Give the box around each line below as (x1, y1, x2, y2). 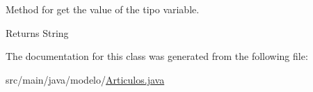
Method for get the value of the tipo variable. (6, 2, 200, 16)
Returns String (6, 25, 69, 40)
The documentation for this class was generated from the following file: (6, 49, 308, 63)
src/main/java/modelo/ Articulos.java (6, 72, 165, 86)
